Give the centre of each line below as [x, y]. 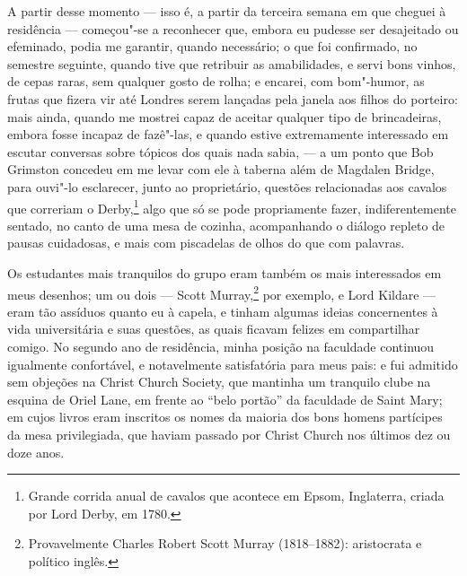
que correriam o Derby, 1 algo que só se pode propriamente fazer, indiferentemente [232, 206]
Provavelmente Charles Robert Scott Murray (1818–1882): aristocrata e [225, 543]
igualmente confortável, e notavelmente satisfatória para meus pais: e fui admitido [233, 364]
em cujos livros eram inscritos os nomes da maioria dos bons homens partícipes [225, 417]
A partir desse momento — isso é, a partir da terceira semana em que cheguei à [227, 11]
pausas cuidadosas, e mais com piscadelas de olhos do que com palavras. [206, 243]
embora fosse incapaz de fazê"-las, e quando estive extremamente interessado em [228, 134]
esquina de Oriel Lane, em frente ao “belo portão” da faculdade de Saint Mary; [225, 399]
